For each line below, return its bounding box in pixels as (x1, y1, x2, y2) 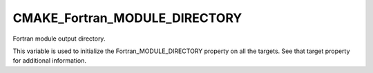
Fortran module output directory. (12, 34, 106, 43)
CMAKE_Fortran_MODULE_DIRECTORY (12, 10, 242, 25)
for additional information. (12, 56, 86, 65)
